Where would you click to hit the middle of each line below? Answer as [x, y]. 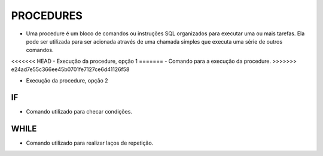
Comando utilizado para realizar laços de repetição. [90, 143]
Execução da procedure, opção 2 [67, 80]
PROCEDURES [47, 16]
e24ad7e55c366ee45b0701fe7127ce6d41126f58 [70, 69]
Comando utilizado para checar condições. [79, 112]
